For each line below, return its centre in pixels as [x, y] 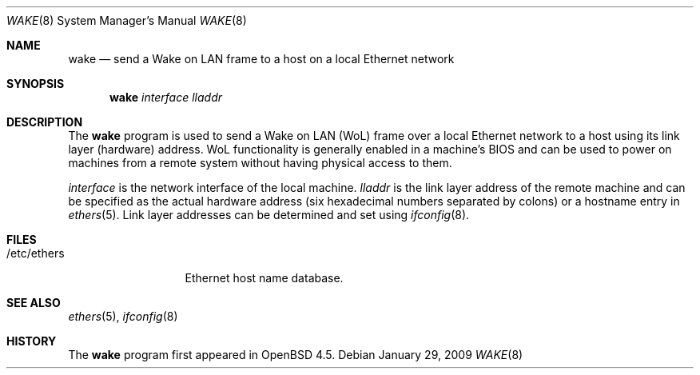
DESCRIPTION [45, 122]
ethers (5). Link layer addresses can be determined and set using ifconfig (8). [269, 215]
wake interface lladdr [166, 97]
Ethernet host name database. [264, 278]
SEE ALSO [34, 303]
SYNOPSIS [36, 84]
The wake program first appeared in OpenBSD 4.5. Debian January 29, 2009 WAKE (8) [296, 355]
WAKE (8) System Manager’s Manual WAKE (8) [127, 20]
